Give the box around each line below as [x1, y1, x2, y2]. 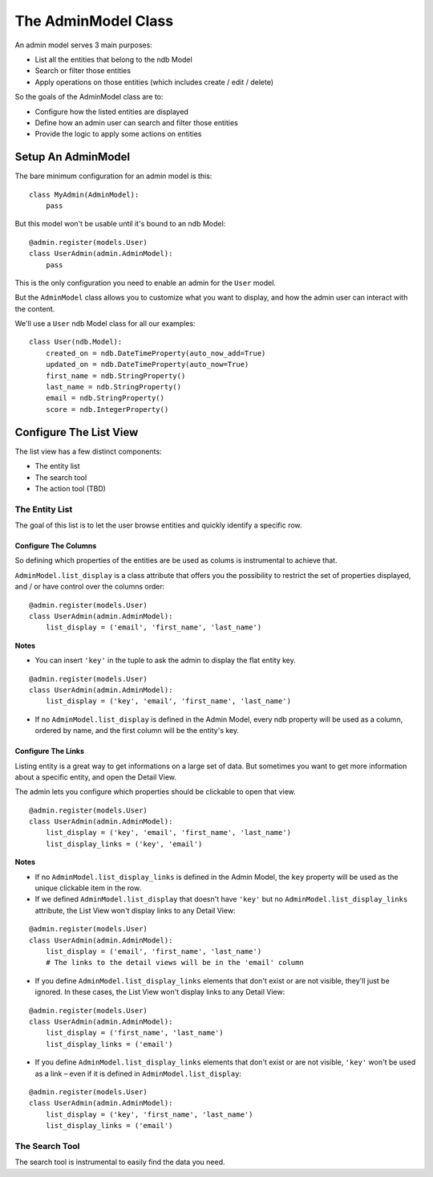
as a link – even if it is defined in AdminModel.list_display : [34, 1069, 242, 1078]
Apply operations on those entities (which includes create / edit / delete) [34, 77, 274, 87]
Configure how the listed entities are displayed [34, 107, 188, 116]
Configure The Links [14, 747, 84, 756]
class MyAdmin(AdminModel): [29, 189, 140, 199]
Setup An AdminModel [14, 150, 131, 164]
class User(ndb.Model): [29, 337, 123, 347]
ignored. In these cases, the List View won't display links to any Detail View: [34, 988, 285, 997]
